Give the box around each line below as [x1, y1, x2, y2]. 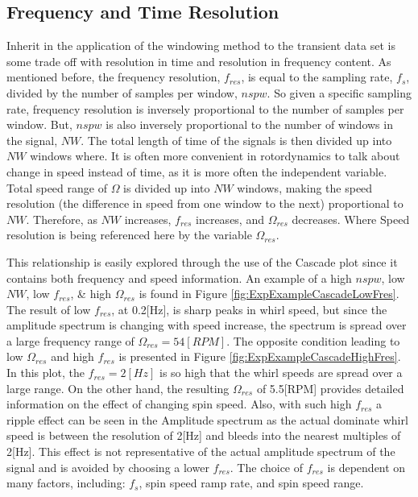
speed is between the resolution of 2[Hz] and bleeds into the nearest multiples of [6, 427, 401, 444]
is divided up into [123, 179, 210, 196]
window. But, [6, 116, 72, 133]
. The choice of [230, 458, 304, 475]
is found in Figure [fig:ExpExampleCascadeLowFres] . [139, 285, 399, 302]
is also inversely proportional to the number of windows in [106, 116, 393, 133]
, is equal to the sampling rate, [241, 68, 393, 85]
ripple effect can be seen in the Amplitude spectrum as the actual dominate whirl [6, 411, 408, 428]
